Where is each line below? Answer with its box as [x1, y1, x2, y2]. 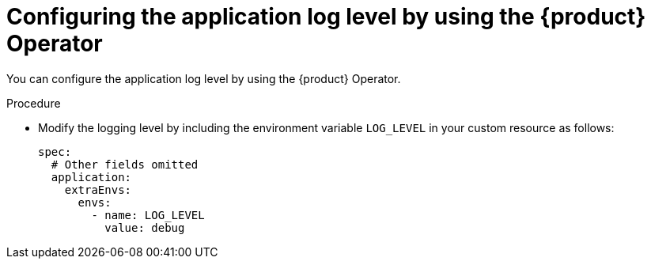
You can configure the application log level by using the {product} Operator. [6, 71, 401, 85]
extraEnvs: [64, 183, 132, 196]
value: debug [104, 221, 185, 234]
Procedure [6, 96, 61, 110]
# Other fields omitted [51, 157, 199, 171]
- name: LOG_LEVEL [91, 208, 205, 221]
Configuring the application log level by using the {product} [6, 3, 646, 30]
